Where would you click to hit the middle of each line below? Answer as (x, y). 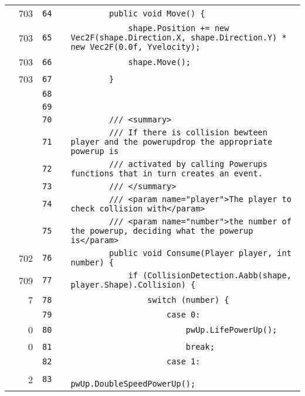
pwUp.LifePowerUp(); (231, 330)
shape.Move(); (160, 62)
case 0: (184, 315)
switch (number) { (188, 300)
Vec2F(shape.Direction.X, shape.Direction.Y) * (179, 37)
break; (200, 346)
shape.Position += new (179, 28)
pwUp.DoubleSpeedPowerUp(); (133, 384)
